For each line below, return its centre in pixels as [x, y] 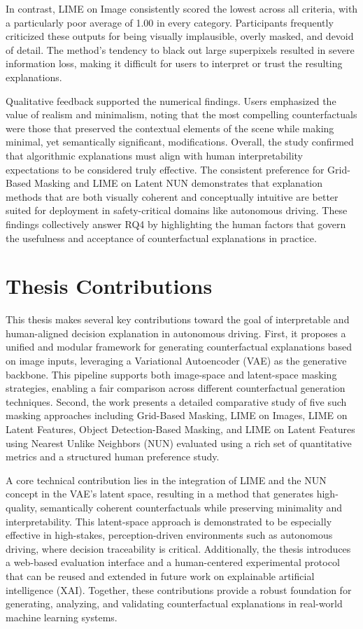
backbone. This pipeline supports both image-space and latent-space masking [171, 374]
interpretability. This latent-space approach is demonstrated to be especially [169, 521]
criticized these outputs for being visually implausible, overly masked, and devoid [180, 36]
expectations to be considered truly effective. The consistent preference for [165, 169]
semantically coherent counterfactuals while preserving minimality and [191, 507]
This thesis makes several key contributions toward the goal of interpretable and [178, 319]
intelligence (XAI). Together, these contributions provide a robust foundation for [179, 589]
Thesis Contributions [109, 286]
